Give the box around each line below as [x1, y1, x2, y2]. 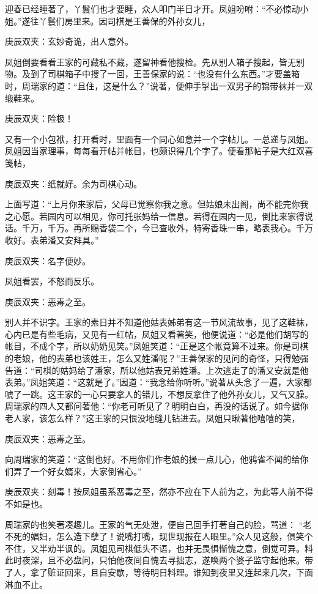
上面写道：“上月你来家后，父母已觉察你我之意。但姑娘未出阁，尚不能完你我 [5, 198, 309, 210]
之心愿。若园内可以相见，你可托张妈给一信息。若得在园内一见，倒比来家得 [5, 209, 305, 222]
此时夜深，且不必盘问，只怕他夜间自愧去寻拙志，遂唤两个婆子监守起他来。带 [5, 554, 313, 566]
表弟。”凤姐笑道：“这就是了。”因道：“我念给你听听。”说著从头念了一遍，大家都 [5, 376, 312, 388]
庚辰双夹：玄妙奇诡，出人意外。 [5, 35, 133, 48]
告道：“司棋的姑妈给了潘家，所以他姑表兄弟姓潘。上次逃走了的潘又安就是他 [5, 363, 309, 376]
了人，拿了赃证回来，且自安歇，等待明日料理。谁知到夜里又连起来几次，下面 [5, 565, 313, 578]
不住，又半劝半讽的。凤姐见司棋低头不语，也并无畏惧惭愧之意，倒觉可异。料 [5, 541, 313, 554]
